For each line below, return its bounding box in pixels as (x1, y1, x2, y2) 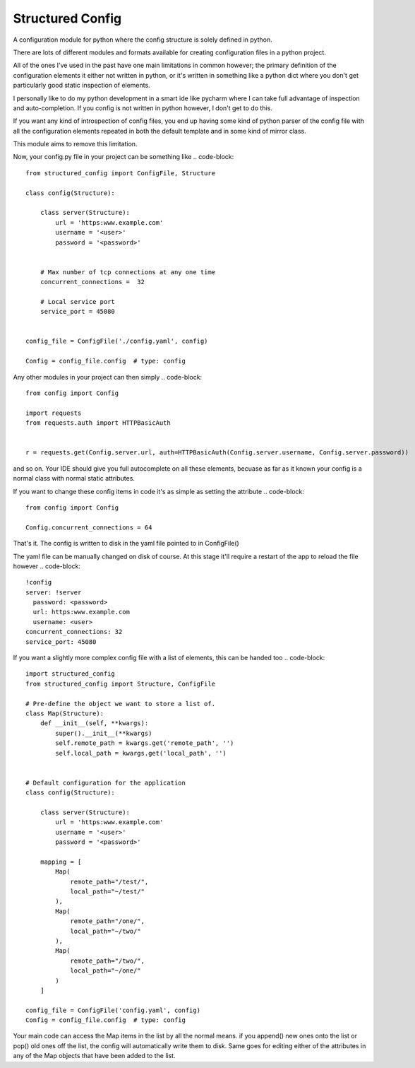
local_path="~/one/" (70, 967, 141, 975)
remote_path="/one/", (70, 917, 145, 925)
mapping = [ (40, 857, 82, 866)
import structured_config (25, 670, 116, 678)
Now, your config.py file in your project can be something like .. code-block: (13, 153, 234, 161)
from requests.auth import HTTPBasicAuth (25, 419, 171, 427)
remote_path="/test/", (70, 877, 149, 886)
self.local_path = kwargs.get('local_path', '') (55, 749, 227, 757)
